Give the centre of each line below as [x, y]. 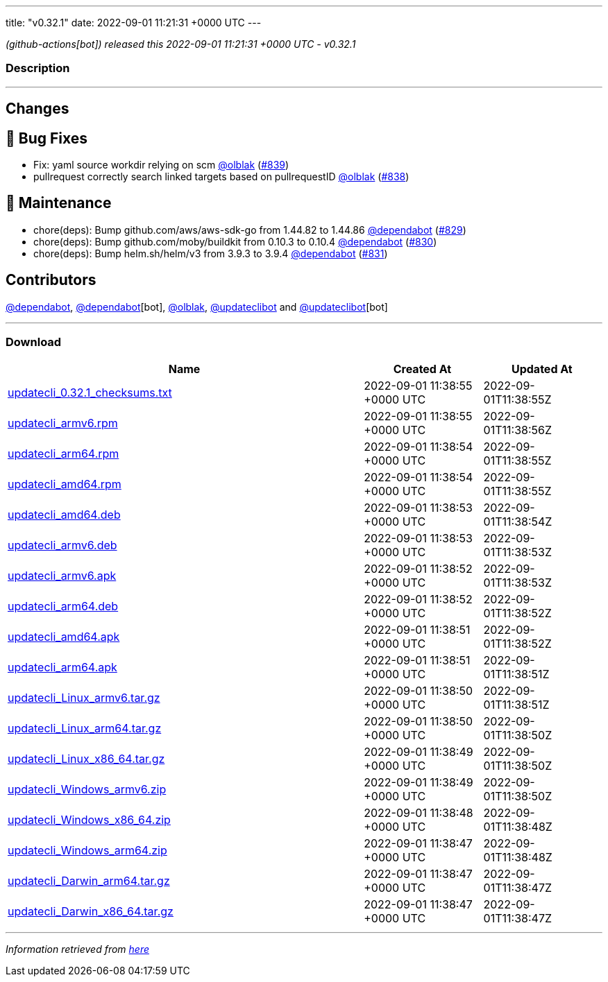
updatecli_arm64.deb [63, 606]
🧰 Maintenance [59, 203]
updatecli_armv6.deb [62, 545]
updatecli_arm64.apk [62, 667]
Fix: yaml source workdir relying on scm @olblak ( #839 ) [161, 165]
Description [38, 68]
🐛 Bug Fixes [47, 138]
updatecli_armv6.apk [62, 576]
